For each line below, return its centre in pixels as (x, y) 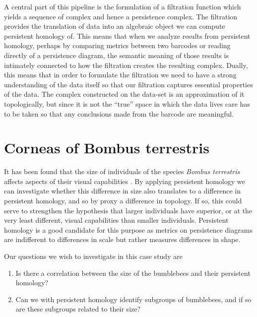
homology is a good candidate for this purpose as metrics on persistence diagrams (128, 229)
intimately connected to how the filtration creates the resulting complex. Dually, (126, 65)
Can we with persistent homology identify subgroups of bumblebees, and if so (133, 299)
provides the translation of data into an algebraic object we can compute (115, 26)
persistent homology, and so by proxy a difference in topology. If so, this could (123, 201)
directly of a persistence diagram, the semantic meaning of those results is (116, 55)
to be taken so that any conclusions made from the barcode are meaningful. (119, 113)
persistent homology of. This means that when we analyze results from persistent (127, 35)
